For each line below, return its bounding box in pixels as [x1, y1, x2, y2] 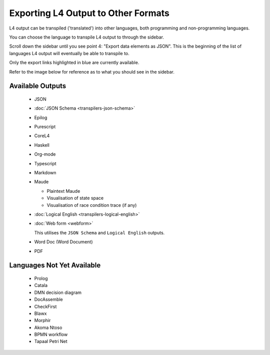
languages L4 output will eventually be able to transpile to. [9, 50, 129, 56]
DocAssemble [34, 296, 63, 302]
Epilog [34, 114, 47, 120]
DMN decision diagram [34, 289, 82, 295]
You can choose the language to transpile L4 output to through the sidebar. [9, 34, 164, 40]
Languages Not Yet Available [9, 261, 101, 270]
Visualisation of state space [46, 195, 104, 201]
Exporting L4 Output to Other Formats [9, 8, 170, 19]
